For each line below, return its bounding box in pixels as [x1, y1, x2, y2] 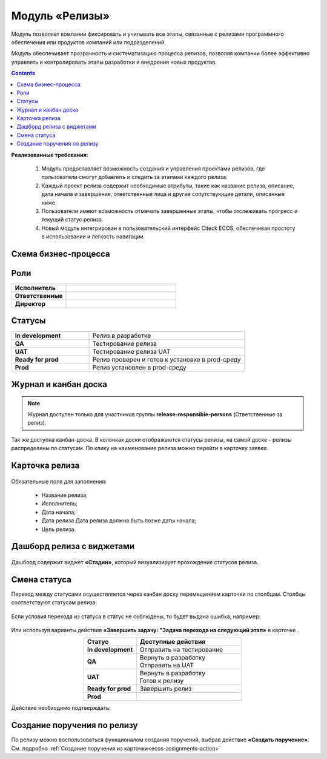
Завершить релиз [139, 684, 192, 693]
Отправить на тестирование [139, 646, 223, 654]
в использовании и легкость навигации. [41, 233, 145, 240]
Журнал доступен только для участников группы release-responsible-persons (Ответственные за [27, 410, 283, 418]
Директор [15, 300, 46, 308]
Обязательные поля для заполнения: [11, 477, 107, 485]
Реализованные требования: [11, 151, 89, 158]
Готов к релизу [139, 676, 184, 685]
